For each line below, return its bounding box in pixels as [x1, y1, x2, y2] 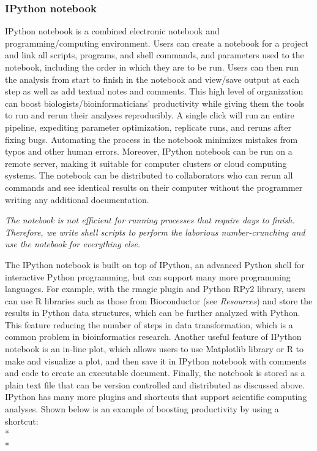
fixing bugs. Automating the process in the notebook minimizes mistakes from [5, 133, 298, 145]
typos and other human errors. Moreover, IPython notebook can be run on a [5, 145, 293, 158]
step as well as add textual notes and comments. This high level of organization [5, 85, 304, 98]
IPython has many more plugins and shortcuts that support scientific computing [5, 390, 307, 403]
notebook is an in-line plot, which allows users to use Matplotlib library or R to [5, 342, 304, 355]
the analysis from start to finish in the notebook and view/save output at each [5, 72, 300, 85]
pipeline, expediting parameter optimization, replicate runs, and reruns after [5, 120, 291, 133]
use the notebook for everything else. [5, 237, 141, 250]
